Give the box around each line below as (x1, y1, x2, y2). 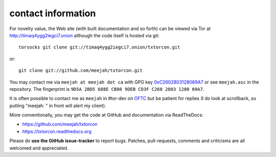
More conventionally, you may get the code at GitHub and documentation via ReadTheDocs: (9, 112, 204, 118)
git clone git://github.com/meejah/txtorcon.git (18, 68, 143, 73)
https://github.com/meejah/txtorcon (22, 121, 98, 127)
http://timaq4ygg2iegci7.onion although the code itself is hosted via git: (9, 32, 159, 38)
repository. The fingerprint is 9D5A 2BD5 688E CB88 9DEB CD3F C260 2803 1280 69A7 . (9, 86, 204, 92)
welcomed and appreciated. (9, 145, 68, 151)
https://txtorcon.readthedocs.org (22, 128, 91, 135)
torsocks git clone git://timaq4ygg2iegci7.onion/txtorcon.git (18, 44, 180, 50)
